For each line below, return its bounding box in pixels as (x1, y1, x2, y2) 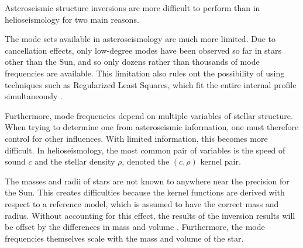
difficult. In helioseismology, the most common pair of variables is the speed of (5, 144, 285, 156)
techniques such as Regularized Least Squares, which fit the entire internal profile (5, 78, 297, 90)
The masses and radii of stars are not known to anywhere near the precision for (5, 174, 290, 187)
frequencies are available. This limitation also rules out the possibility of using (5, 67, 285, 79)
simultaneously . (5, 90, 63, 102)
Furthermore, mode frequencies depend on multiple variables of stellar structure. (5, 109, 293, 121)
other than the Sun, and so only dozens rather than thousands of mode (5, 55, 260, 68)
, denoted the (122, 155, 170, 167)
